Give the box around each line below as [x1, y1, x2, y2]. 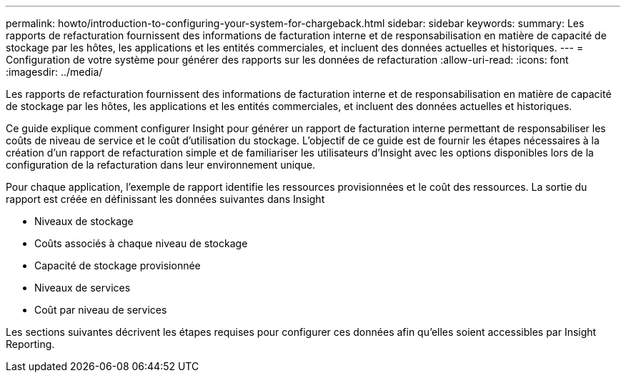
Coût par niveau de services [34, 304, 167, 316]
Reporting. [6, 338, 55, 350]
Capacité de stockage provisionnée [34, 259, 201, 272]
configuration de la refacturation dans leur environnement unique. [6, 159, 316, 171]
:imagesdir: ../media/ [6, 66, 103, 78]
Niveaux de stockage [34, 215, 134, 227]
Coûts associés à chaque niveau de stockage [34, 237, 248, 249]
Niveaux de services [34, 282, 131, 294]
